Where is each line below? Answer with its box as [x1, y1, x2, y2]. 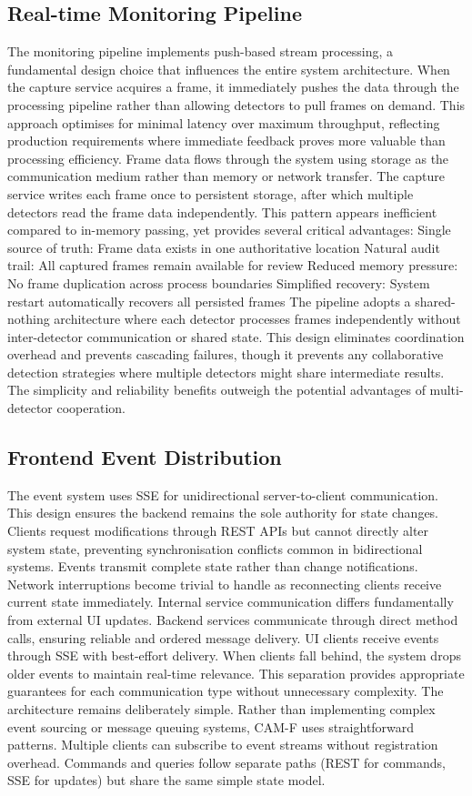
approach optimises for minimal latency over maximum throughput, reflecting [7, 113, 440, 132]
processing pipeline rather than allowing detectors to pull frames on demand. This [7, 95, 466, 114]
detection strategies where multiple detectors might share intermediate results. [7, 362, 445, 381]
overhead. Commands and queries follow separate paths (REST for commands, [7, 752, 446, 771]
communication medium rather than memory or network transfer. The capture [7, 166, 446, 186]
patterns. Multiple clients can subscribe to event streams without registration [7, 735, 438, 754]
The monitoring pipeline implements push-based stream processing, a [7, 42, 394, 61]
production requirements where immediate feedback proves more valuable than [7, 131, 446, 150]
